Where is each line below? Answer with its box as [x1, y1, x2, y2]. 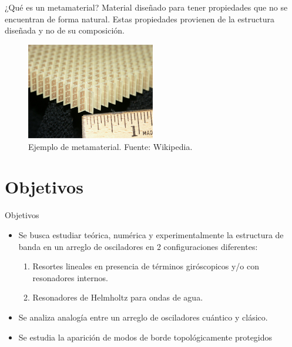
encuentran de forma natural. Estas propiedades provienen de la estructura [5, 12, 274, 25]
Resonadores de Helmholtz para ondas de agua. [32, 291, 203, 303]
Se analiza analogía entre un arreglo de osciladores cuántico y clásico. [18, 311, 268, 323]
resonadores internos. [32, 271, 108, 283]
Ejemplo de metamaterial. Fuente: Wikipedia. [28, 140, 193, 152]
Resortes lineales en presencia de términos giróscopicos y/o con [32, 260, 260, 272]
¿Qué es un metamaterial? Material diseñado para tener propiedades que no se [5, 1, 288, 13]
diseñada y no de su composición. [5, 24, 125, 36]
